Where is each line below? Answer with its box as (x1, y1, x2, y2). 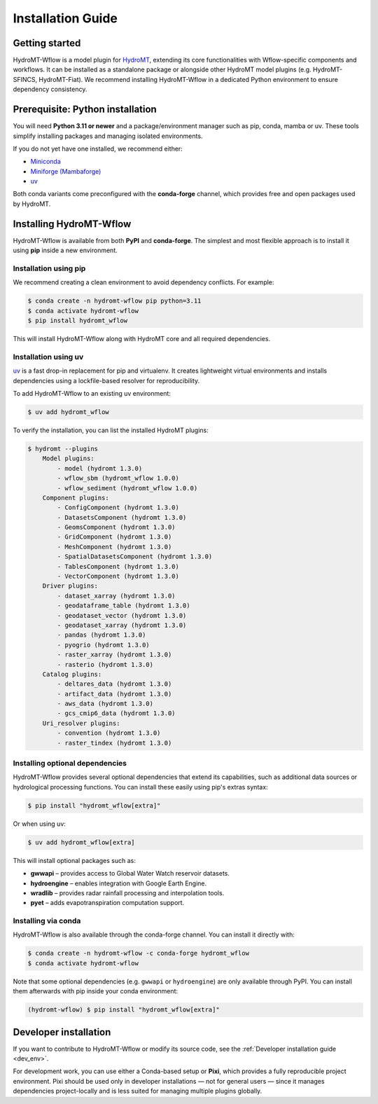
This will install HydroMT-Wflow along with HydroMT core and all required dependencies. (13, 335, 271, 343)
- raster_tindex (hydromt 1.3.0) (57, 739, 172, 747)
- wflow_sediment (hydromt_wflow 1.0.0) (57, 484, 198, 492)
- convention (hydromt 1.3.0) (57, 729, 161, 737)
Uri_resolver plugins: (42, 719, 120, 727)
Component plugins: (42, 494, 110, 502)
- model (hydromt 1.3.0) (57, 464, 143, 472)
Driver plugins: (42, 582, 98, 590)
